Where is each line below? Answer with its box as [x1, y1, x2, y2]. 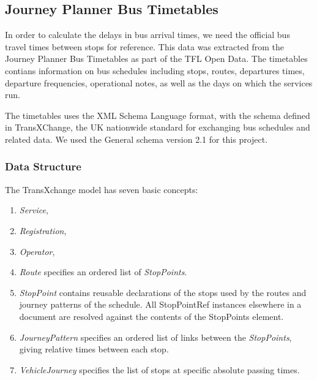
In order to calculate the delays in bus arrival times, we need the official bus [5, 28, 290, 41]
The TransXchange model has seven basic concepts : [5, 183, 198, 196]
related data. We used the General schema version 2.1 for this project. [5, 132, 268, 145]
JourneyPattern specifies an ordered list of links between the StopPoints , [19, 330, 292, 343]
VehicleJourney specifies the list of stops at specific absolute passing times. [19, 363, 300, 376]
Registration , [19, 224, 67, 237]
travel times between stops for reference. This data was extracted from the [5, 40, 284, 53]
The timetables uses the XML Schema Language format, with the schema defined [5, 108, 310, 121]
